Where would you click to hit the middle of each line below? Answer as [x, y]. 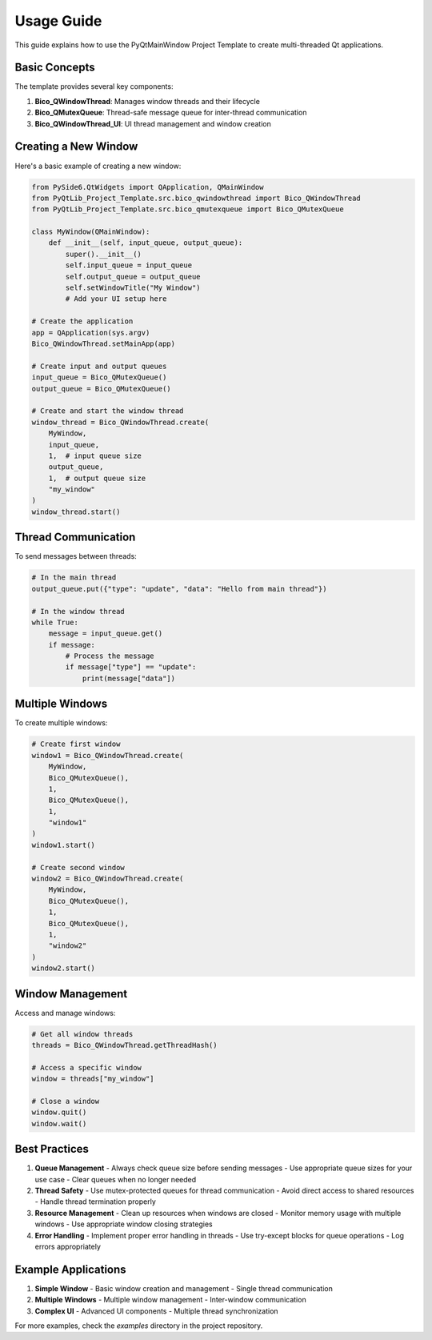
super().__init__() [103, 254]
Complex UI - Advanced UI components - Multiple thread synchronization [157, 1311]
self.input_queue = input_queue [128, 265]
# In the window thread [78, 611]
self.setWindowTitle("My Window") [133, 288]
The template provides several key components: [94, 86]
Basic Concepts [55, 68]
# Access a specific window [86, 1067]
